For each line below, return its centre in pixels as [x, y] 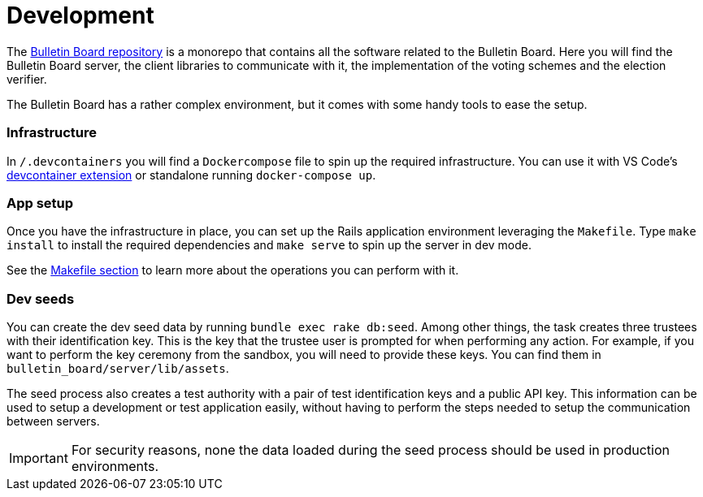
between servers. [53, 421]
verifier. [27, 79]
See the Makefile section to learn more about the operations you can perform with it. [233, 270]
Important [39, 458]
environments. [115, 466]
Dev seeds [41, 298]
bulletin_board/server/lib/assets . [118, 368]
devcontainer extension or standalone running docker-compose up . [191, 175]
